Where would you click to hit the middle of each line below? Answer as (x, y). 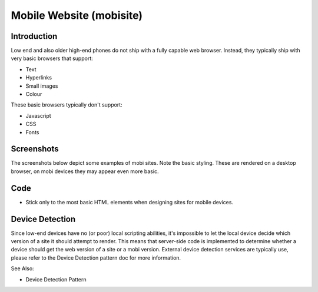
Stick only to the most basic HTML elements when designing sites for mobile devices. (130, 202)
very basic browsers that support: (52, 58)
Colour (34, 94)
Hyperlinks (39, 78)
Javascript (38, 115)
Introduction (34, 36)
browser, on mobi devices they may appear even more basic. (85, 171)
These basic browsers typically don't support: (67, 105)
